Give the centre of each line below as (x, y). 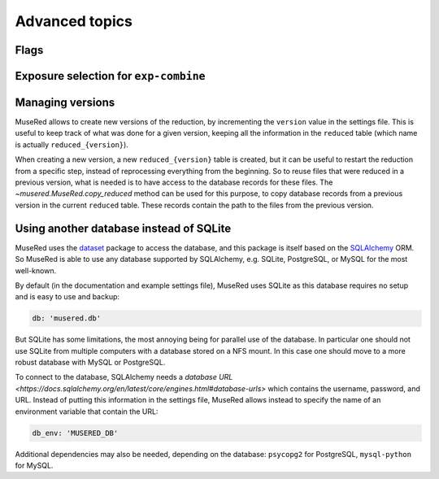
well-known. (36, 270)
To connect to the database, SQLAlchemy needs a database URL (124, 377)
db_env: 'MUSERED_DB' (75, 433)
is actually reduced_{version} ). (72, 144)
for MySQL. (34, 465)
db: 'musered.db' (67, 318)
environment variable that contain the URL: (87, 412)
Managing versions (65, 102)
